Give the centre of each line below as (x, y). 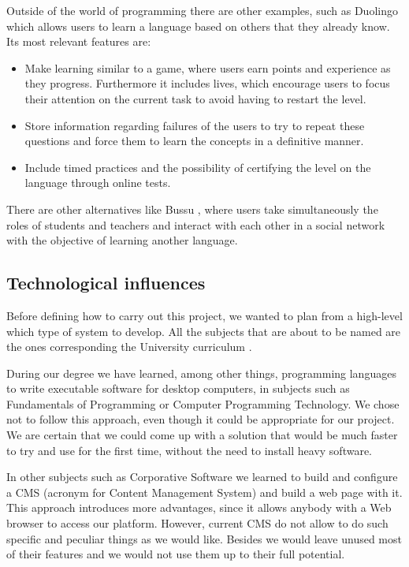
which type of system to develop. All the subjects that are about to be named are (204, 331)
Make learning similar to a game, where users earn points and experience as (208, 67)
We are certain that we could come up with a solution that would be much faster (202, 435)
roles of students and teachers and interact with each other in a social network (196, 224)
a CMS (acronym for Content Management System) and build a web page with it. (204, 492)
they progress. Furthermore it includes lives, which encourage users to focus (207, 83)
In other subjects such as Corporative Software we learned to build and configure (202, 477)
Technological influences (106, 283)
